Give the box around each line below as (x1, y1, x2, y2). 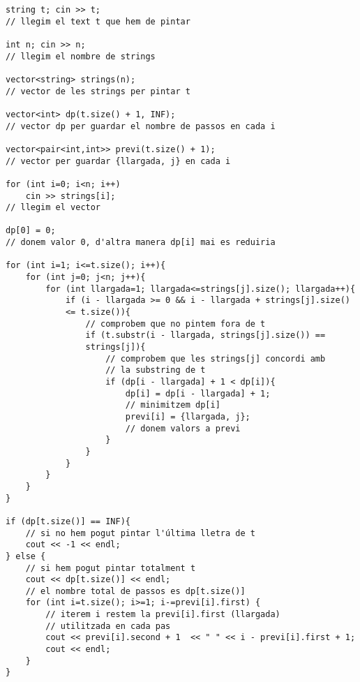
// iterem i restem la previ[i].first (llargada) (45, 609, 280, 620)
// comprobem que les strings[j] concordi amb (105, 353, 326, 364)
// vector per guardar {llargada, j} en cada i (6, 156, 231, 166)
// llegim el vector (6, 202, 101, 213)
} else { (6, 551, 46, 561)
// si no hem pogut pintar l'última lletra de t (25, 528, 255, 538)
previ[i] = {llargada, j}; (125, 411, 250, 422)
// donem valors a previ (125, 423, 241, 433)
